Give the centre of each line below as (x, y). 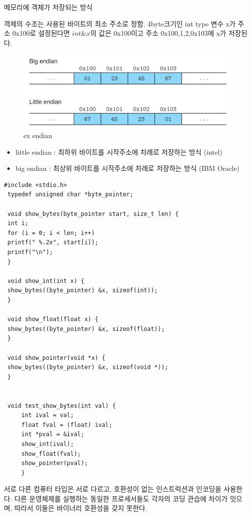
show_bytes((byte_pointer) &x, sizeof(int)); (83, 291)
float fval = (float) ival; (67, 425)
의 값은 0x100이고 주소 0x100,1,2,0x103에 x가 (158, 33)
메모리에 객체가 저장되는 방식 (48, 7)
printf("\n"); (30, 252)
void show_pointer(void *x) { (56, 358)
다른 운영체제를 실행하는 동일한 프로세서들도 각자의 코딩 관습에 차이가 (121, 498)
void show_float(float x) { (53, 319)
